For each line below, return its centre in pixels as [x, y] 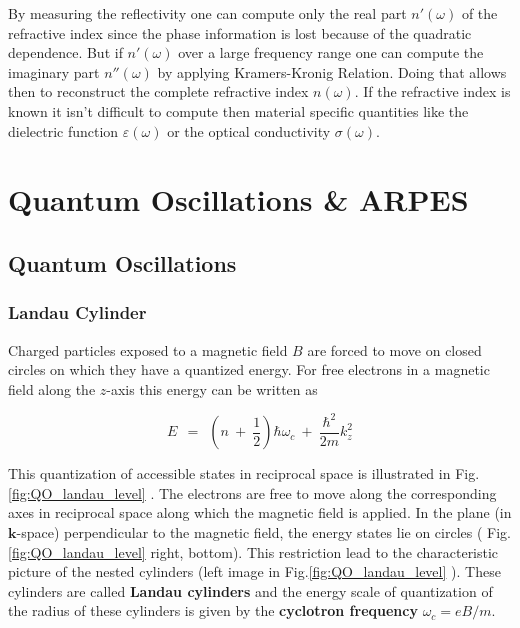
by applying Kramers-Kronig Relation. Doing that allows [332, 71]
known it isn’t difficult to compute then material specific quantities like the [238, 110]
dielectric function [63, 130]
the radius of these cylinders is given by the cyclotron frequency [213, 610]
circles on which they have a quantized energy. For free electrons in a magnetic [249, 369]
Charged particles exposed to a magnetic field [148, 349]
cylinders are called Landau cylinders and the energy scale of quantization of [250, 590]
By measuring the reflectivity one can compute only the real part [207, 13]
